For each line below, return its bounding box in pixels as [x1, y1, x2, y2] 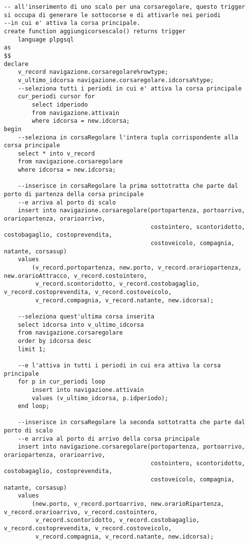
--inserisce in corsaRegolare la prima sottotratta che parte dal [18, 182, 238, 190]
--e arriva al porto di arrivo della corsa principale [18, 435, 200, 442]
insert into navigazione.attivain [32, 386, 144, 393]
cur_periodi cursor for [18, 93, 95, 100]
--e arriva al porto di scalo [18, 199, 116, 206]
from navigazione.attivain [32, 109, 120, 116]
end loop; [18, 403, 50, 410]
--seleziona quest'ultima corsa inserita [18, 313, 154, 320]
